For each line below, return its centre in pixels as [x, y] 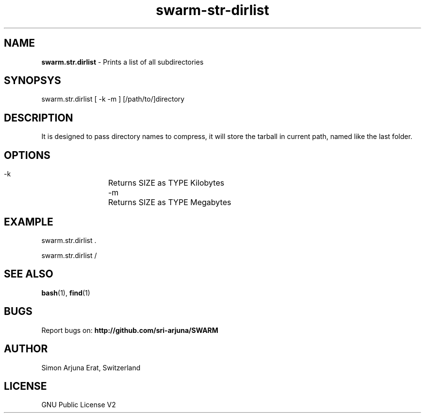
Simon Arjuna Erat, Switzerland [91, 367]
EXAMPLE [29, 222]
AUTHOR [26, 349]
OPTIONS [27, 155]
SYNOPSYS [33, 81]
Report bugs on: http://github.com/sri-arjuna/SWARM [130, 330]
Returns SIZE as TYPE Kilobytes [166, 183]
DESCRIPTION [39, 118]
